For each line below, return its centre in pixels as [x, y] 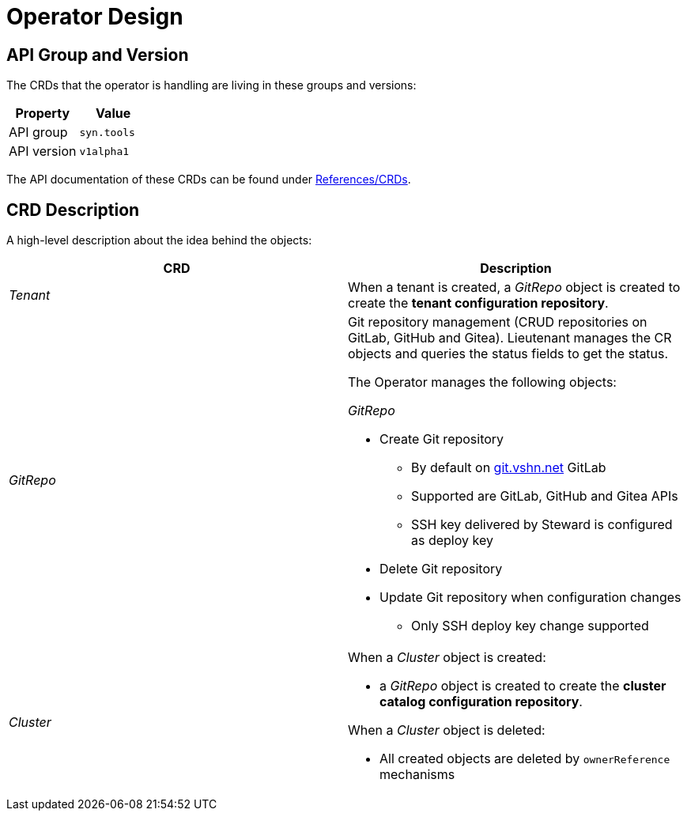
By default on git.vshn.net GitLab [509, 468]
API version [43, 151]
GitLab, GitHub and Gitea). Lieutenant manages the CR [510, 338]
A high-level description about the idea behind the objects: [159, 240]
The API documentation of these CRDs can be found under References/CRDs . [209, 180]
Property [43, 113]
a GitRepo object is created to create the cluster [523, 686]
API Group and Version [98, 55]
